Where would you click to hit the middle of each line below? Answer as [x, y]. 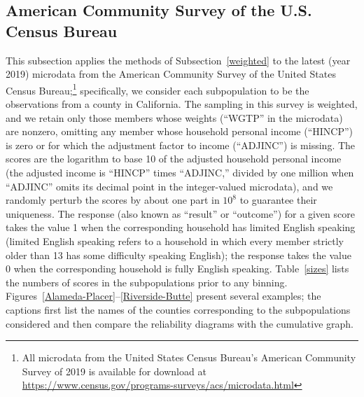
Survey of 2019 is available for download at [114, 371]
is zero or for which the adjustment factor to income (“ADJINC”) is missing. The [181, 145]
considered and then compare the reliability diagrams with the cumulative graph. [180, 323]
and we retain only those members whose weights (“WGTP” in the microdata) [174, 117]
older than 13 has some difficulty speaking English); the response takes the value [178, 255]
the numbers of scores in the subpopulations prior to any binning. [147, 282]
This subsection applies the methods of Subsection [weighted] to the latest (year [178, 60]
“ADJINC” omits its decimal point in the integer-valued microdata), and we [169, 186]
